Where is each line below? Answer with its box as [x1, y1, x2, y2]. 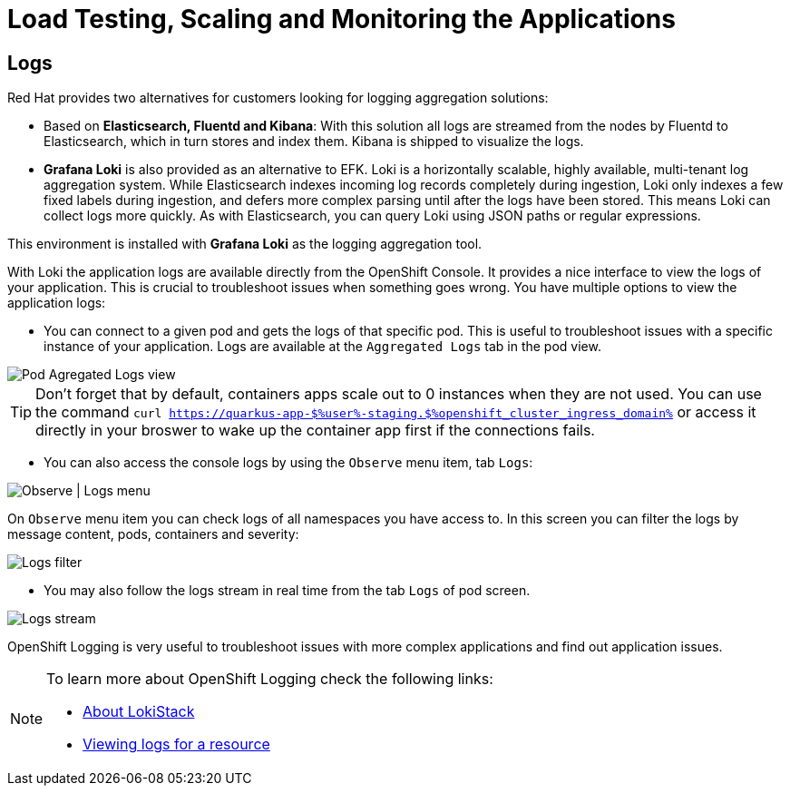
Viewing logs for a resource [83, 735, 270, 754]
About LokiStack [83, 702, 195, 721]
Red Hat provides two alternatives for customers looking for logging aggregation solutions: [7, 90, 549, 106]
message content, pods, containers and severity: [7, 526, 299, 543]
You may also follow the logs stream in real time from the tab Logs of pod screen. [44, 583, 531, 599]
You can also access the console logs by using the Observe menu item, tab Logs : [44, 455, 533, 471]
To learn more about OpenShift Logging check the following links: [46, 670, 493, 689]
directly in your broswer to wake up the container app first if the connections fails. [35, 421, 595, 440]
